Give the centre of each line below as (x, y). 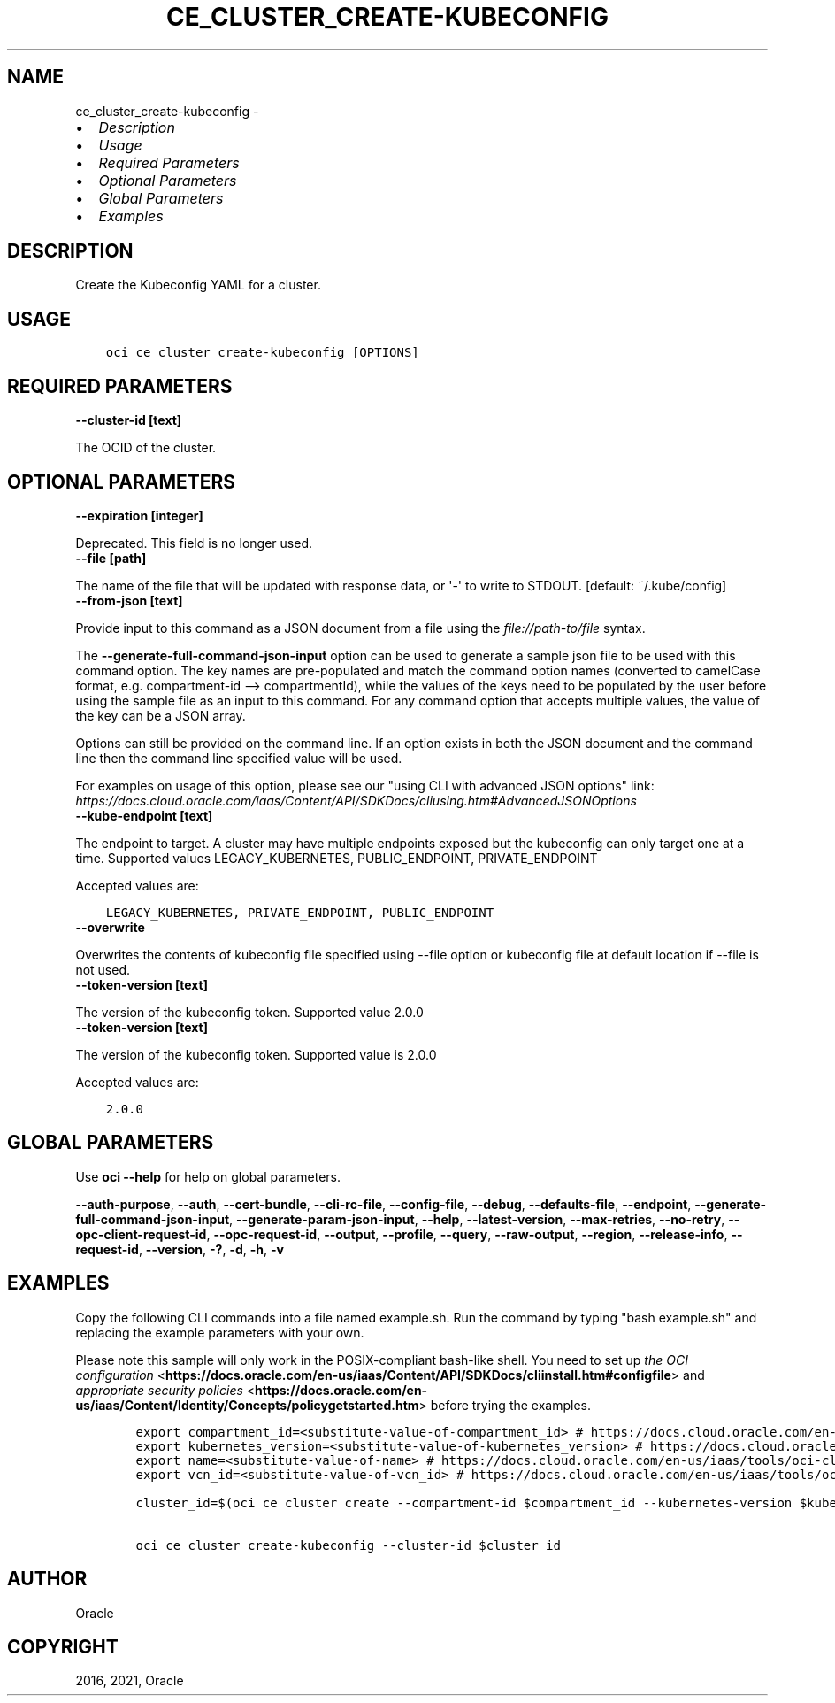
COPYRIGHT (63, 1646)
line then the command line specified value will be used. (239, 758)
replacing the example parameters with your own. (220, 1332)
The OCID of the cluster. (146, 448)
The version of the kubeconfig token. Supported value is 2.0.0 (256, 1054)
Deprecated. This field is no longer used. (194, 543)
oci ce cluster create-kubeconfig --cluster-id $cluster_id (348, 1545)
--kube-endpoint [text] (144, 815)
